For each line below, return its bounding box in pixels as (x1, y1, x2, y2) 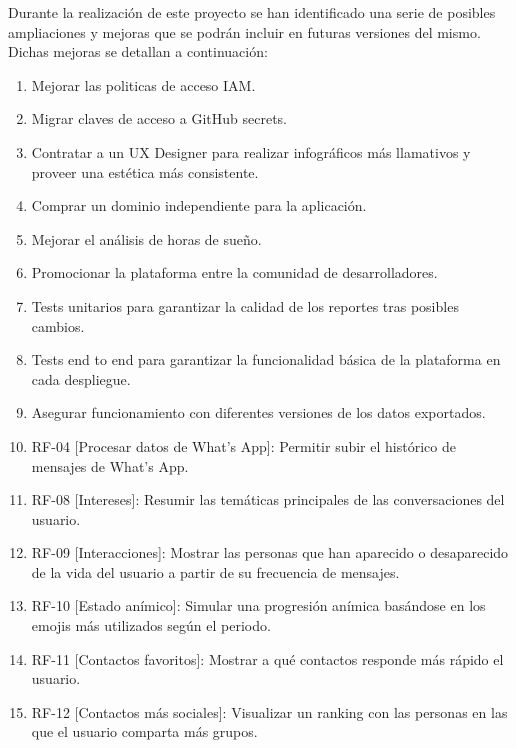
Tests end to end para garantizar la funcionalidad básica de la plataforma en (31, 349, 501, 370)
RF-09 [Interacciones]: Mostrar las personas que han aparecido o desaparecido (31, 542, 509, 563)
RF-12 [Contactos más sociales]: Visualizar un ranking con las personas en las (31, 701, 508, 722)
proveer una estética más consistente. (31, 161, 259, 182)
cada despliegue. (31, 368, 131, 389)
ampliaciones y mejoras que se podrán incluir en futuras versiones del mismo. (8, 21, 481, 42)
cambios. (31, 315, 85, 336)
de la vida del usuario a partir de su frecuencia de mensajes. (31, 561, 400, 582)
